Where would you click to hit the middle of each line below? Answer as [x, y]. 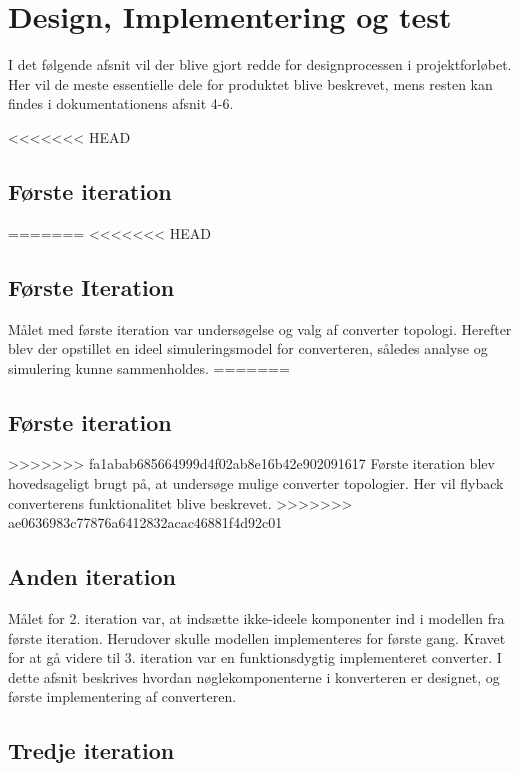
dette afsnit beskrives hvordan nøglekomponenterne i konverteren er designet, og [254, 676]
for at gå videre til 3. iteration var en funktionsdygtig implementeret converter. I [255, 657]
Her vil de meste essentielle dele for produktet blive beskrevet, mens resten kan [250, 83]
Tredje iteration [91, 750]
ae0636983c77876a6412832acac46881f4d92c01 [145, 522]
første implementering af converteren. [122, 696]
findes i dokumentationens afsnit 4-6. [121, 103]
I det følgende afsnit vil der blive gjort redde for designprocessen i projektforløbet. [260, 64]
